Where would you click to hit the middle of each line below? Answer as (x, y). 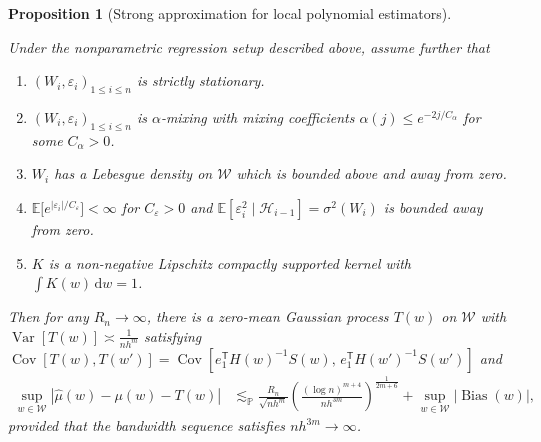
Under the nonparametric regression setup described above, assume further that (249, 46)
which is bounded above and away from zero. (371, 173)
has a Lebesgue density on (133, 173)
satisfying (173, 335)
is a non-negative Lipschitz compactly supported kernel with (230, 262)
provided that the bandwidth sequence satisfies (147, 425)
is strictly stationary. (200, 80)
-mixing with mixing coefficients (257, 116)
